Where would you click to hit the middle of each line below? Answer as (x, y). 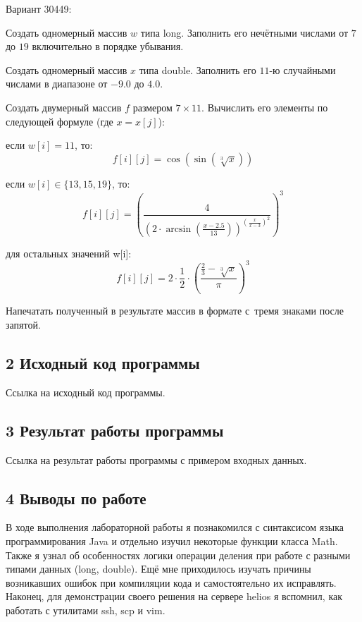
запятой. (23, 324)
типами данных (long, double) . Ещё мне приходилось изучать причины (158, 569)
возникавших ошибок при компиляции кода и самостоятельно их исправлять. (171, 582)
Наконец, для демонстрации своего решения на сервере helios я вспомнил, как (174, 596)
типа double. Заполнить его (198, 69)
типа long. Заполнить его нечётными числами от (244, 32)
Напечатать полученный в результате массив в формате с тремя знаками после (175, 311)
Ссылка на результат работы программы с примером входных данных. (156, 459)
